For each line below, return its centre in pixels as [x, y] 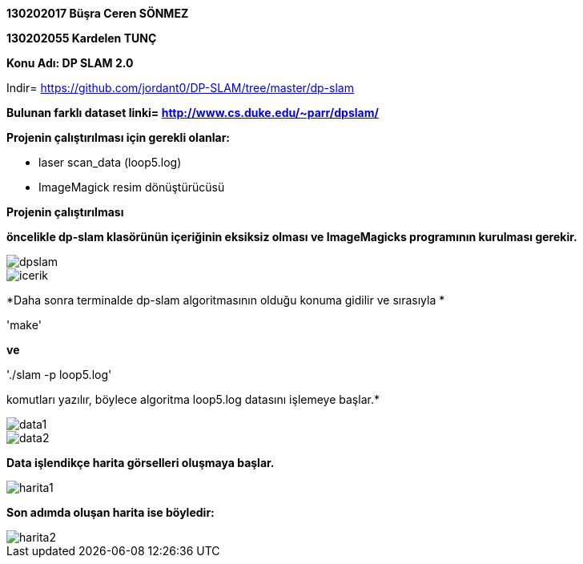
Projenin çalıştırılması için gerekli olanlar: [119, 137]
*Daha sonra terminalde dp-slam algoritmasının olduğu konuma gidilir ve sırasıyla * [226, 300]
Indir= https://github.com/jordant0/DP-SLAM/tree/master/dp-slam [180, 88]
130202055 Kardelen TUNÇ [82, 38]
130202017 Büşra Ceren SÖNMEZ [98, 13]
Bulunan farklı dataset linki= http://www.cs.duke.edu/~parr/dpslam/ [193, 113]
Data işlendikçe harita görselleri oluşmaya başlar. [141, 463]
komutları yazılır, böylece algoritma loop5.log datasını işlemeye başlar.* [193, 399]
